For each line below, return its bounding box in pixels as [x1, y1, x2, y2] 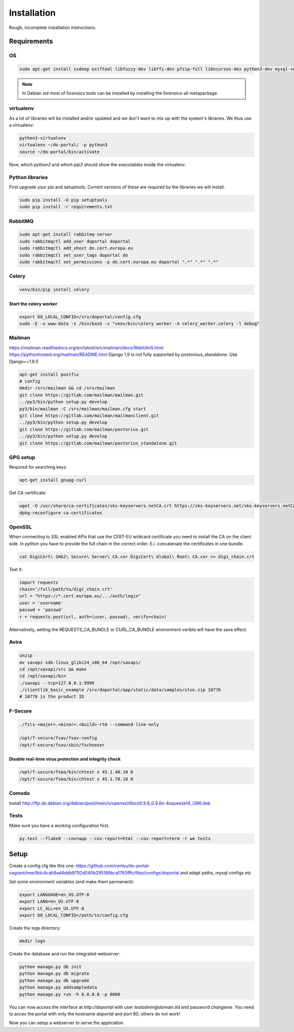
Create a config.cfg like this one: [9, 863, 75, 869]
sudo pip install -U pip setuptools [19, 197, 108, 203]
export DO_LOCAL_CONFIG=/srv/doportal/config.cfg [19, 314, 141, 319]
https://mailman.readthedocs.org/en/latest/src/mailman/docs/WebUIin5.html [9, 344, 164, 350]
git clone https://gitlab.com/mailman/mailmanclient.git [19, 413, 159, 418]
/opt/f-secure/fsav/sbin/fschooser [19, 742, 105, 748]
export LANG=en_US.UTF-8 [19, 899, 79, 904]
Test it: [9, 566, 23, 572]
